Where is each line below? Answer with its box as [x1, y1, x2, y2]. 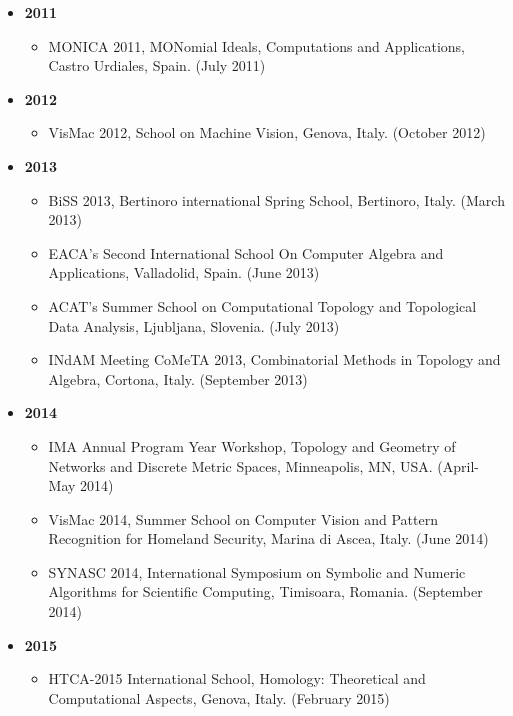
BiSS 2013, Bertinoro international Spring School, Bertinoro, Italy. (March [48, 189, 505, 210]
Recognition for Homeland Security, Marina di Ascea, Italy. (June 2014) [48, 528, 489, 549]
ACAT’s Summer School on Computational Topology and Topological [48, 295, 477, 316]
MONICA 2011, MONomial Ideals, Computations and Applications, [48, 35, 465, 56]
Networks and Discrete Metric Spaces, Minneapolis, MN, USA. [48, 455, 433, 476]
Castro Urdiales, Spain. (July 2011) [48, 55, 266, 76]
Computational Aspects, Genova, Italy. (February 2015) [48, 687, 390, 708]
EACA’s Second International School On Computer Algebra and [48, 242, 444, 263]
